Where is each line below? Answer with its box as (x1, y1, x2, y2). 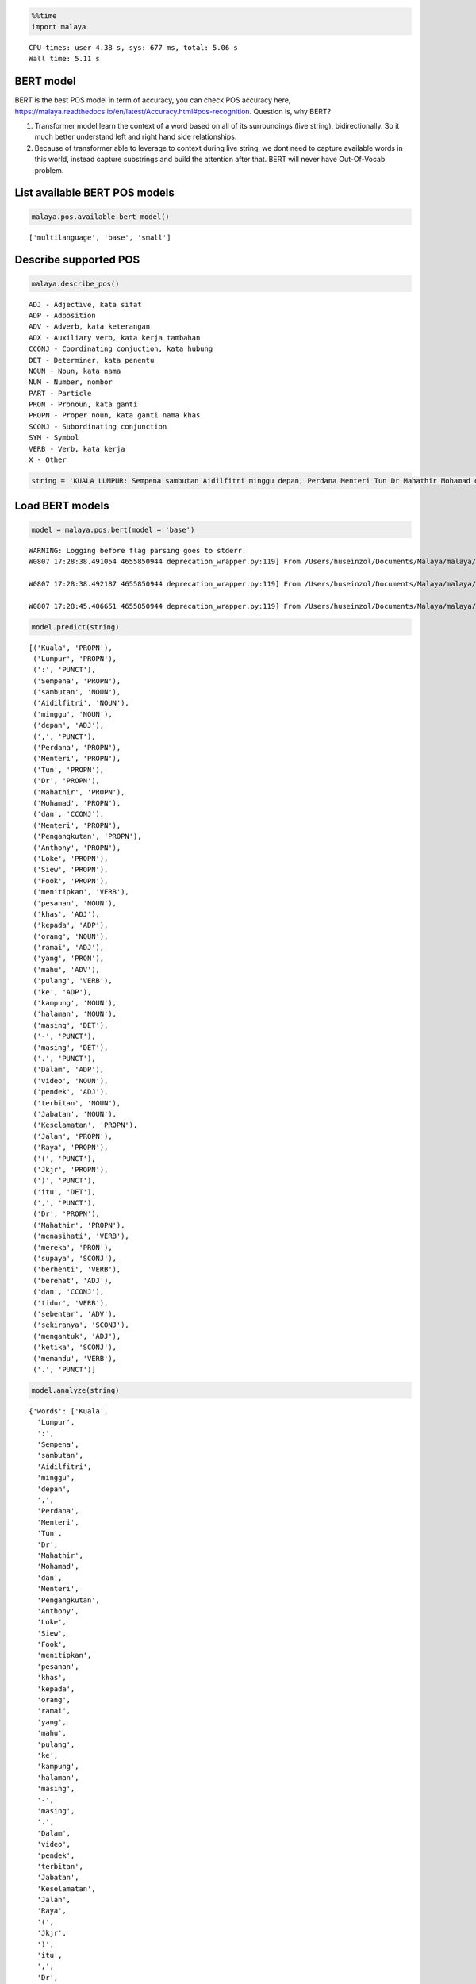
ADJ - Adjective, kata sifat (29, 300, 142, 309)
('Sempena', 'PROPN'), (33, 676, 121, 686)
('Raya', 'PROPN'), (33, 1143, 109, 1152)
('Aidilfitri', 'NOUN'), (33, 698, 130, 708)
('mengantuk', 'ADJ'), (33, 1332, 121, 1340)
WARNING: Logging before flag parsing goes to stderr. (29, 546, 247, 555)
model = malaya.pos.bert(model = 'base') (31, 525, 195, 534)
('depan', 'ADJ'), (33, 721, 105, 730)
